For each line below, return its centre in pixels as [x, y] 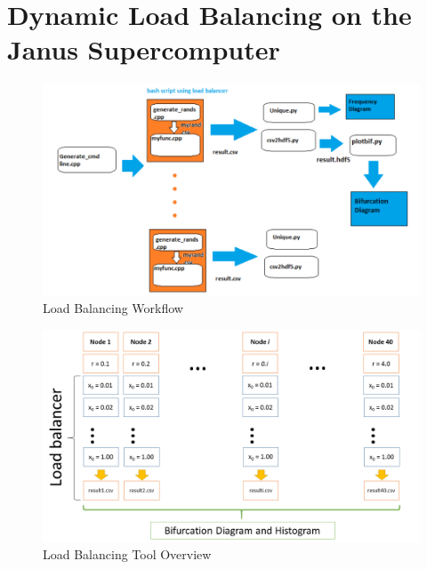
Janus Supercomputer [144, 49]
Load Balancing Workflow [113, 308]
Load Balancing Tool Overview [127, 554]
